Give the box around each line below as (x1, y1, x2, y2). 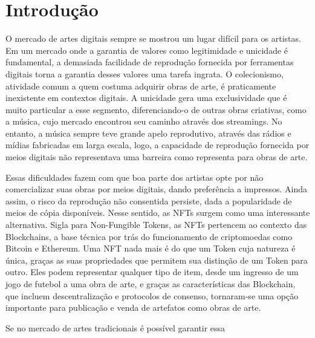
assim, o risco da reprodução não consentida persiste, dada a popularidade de (5, 194, 292, 207)
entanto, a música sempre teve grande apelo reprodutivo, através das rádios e (5, 126, 291, 139)
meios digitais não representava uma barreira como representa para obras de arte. (5, 151, 308, 163)
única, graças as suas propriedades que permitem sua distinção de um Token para (5, 253, 308, 266)
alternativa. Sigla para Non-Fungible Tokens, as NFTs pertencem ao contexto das (5, 218, 307, 231)
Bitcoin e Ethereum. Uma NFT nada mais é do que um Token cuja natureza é (5, 242, 296, 255)
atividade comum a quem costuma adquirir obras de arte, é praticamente (5, 79, 276, 92)
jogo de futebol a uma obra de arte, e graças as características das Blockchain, (5, 278, 296, 290)
